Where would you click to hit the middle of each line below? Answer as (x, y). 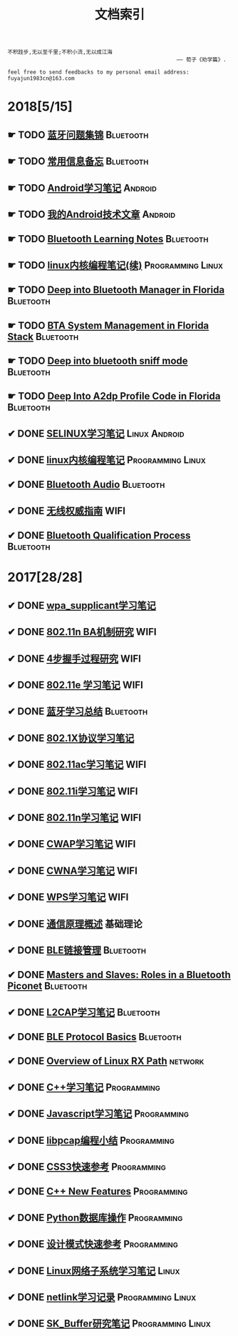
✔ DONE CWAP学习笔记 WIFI (72, 844)
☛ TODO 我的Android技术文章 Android (92, 214)
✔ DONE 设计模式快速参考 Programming (93, 1244)
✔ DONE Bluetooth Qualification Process (99, 535)
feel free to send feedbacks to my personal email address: (99, 72)
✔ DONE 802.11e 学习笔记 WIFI (76, 685)
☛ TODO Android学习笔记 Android (82, 188)
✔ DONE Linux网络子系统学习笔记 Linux (94, 1271)
